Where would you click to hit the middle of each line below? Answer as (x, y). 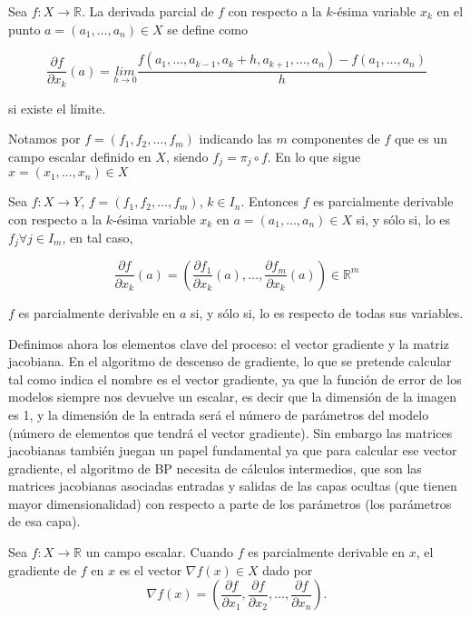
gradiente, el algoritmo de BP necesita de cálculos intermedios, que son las (215, 468)
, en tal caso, (98, 237)
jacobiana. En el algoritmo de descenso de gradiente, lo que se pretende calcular (230, 361)
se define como (208, 29)
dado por (288, 569)
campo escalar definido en (80, 156)
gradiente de (43, 569)
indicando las (235, 139)
